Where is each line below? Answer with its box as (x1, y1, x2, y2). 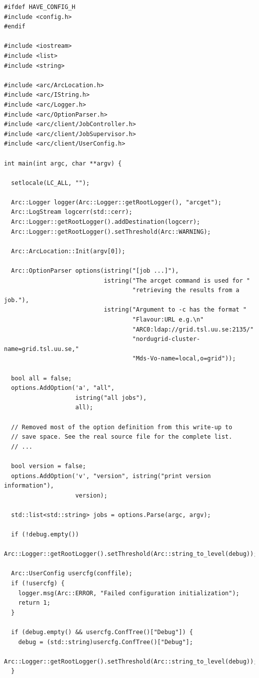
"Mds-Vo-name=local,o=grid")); (132, 355, 236, 362)
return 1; (18, 599, 51, 607)
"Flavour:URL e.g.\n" (132, 316, 204, 323)
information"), (4, 482, 54, 490)
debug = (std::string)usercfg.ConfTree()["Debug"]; (18, 638, 193, 646)
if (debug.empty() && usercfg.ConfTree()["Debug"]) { (11, 629, 193, 636)
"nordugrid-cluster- (132, 336, 200, 343)
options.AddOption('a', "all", (11, 384, 115, 392)
